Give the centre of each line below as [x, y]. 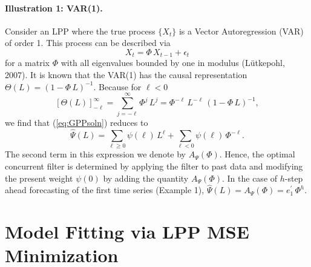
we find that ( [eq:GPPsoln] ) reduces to [77, 123]
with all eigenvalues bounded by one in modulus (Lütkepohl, [173, 63]
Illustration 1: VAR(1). [54, 8]
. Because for [117, 86]
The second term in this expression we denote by [96, 154]
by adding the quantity [146, 178]
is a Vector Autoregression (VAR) [241, 31]
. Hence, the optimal [257, 154]
